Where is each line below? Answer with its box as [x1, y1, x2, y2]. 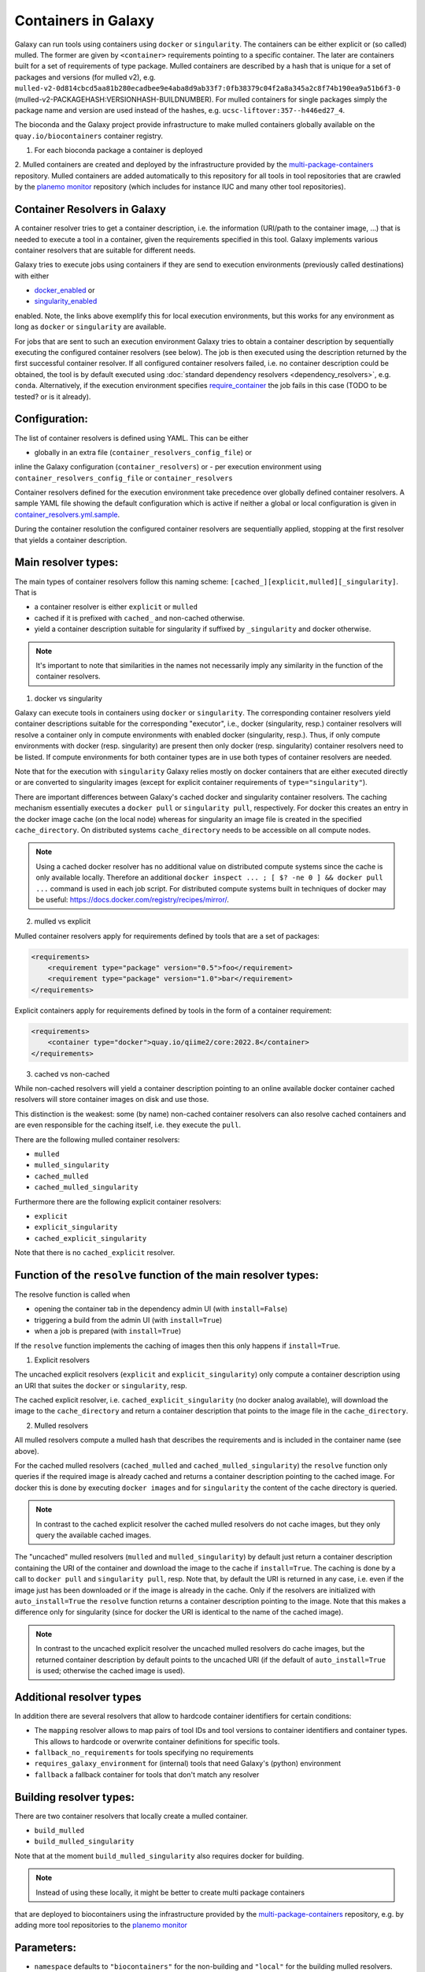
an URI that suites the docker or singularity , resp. [14, 1380, 188, 1390]
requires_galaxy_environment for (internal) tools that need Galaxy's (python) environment [34, 1759, 342, 1768]
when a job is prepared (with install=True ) [34, 1326, 181, 1336]
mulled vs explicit [34, 917, 91, 926]
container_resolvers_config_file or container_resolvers [14, 473, 233, 483]
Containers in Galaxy [14, 12, 155, 29]
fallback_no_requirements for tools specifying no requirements [34, 1747, 254, 1757]
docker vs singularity [34, 693, 102, 703]
